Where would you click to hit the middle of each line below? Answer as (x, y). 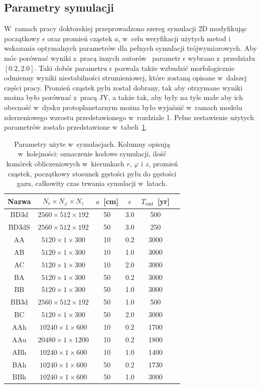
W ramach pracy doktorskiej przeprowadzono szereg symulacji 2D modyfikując (126, 28)
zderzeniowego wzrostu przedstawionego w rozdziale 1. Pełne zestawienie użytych (129, 117)
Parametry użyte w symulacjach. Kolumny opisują (92, 143)
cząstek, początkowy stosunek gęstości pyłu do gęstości (92, 173)
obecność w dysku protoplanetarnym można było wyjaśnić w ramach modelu (123, 107)
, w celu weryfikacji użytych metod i (174, 38)
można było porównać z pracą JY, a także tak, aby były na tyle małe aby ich (123, 97)
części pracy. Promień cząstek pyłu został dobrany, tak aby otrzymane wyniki (123, 87)
